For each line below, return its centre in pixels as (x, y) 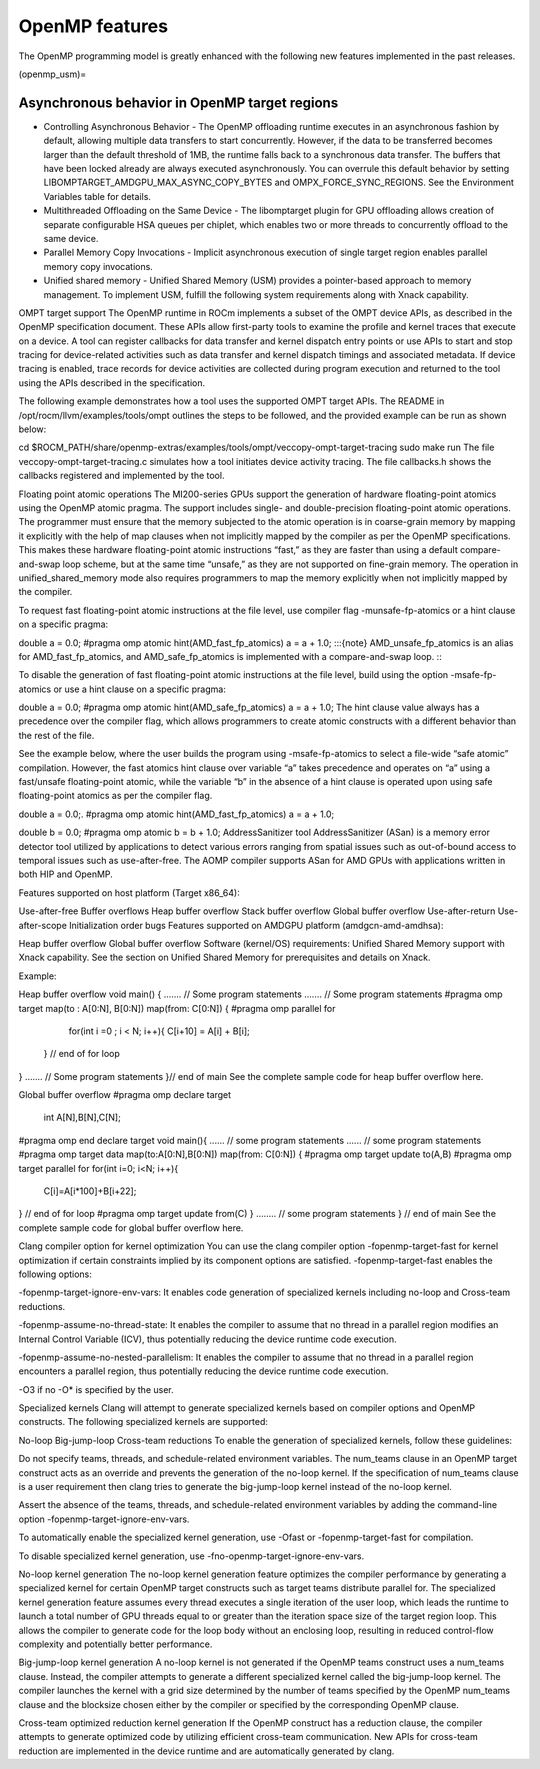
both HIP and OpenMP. (66, 874)
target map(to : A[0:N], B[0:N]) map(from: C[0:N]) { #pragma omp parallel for (177, 1008)
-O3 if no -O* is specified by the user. (96, 1389)
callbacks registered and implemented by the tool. (121, 476)
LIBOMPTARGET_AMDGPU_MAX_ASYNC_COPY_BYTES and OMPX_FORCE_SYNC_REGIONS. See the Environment (279, 182)
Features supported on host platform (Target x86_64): (129, 892)
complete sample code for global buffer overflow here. (131, 1227)
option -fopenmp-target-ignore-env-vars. (104, 1519)
